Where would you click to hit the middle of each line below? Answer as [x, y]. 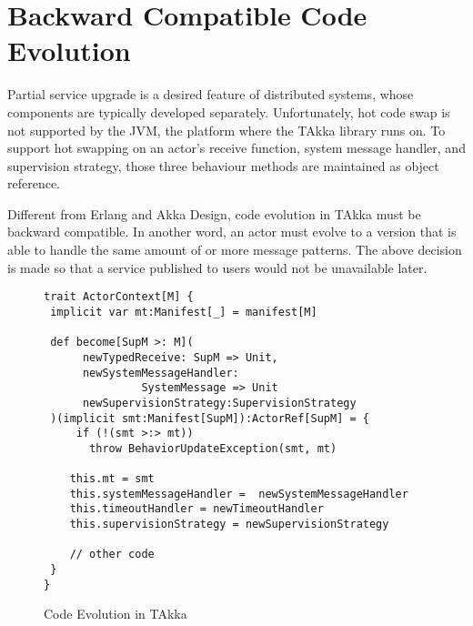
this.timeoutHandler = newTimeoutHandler [196, 509]
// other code [112, 555]
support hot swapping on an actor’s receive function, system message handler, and [236, 148]
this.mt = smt [112, 479]
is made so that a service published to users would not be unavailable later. [217, 267]
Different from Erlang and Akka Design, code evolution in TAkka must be [214, 213]
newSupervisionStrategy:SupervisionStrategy [219, 403]
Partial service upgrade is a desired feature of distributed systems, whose [211, 94]
